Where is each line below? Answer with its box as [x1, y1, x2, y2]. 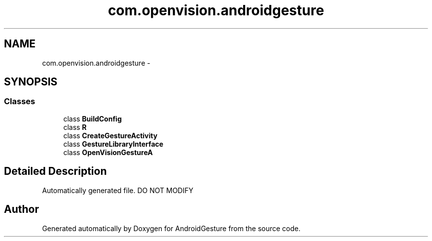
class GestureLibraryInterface [63, 139, 164, 148]
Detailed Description [4, 165, 107, 178]
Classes [4, 96, 36, 107]
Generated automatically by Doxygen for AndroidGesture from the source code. [42, 224, 301, 233]
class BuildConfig [63, 114, 122, 123]
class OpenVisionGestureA [63, 148, 153, 157]
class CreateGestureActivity [63, 131, 158, 140]
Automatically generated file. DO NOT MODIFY [42, 186, 193, 195]
